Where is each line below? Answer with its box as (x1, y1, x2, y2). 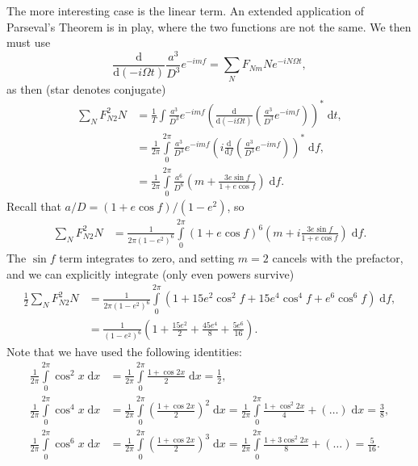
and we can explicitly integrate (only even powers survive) (6, 265, 295, 282)
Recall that (6, 198, 61, 215)
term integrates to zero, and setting (59, 250, 235, 267)
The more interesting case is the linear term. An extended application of (6, 2, 364, 19)
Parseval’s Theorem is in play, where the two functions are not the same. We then (6, 18, 412, 35)
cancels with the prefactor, (272, 250, 403, 267)
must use (6, 34, 51, 51)
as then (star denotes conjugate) (6, 80, 166, 97)
